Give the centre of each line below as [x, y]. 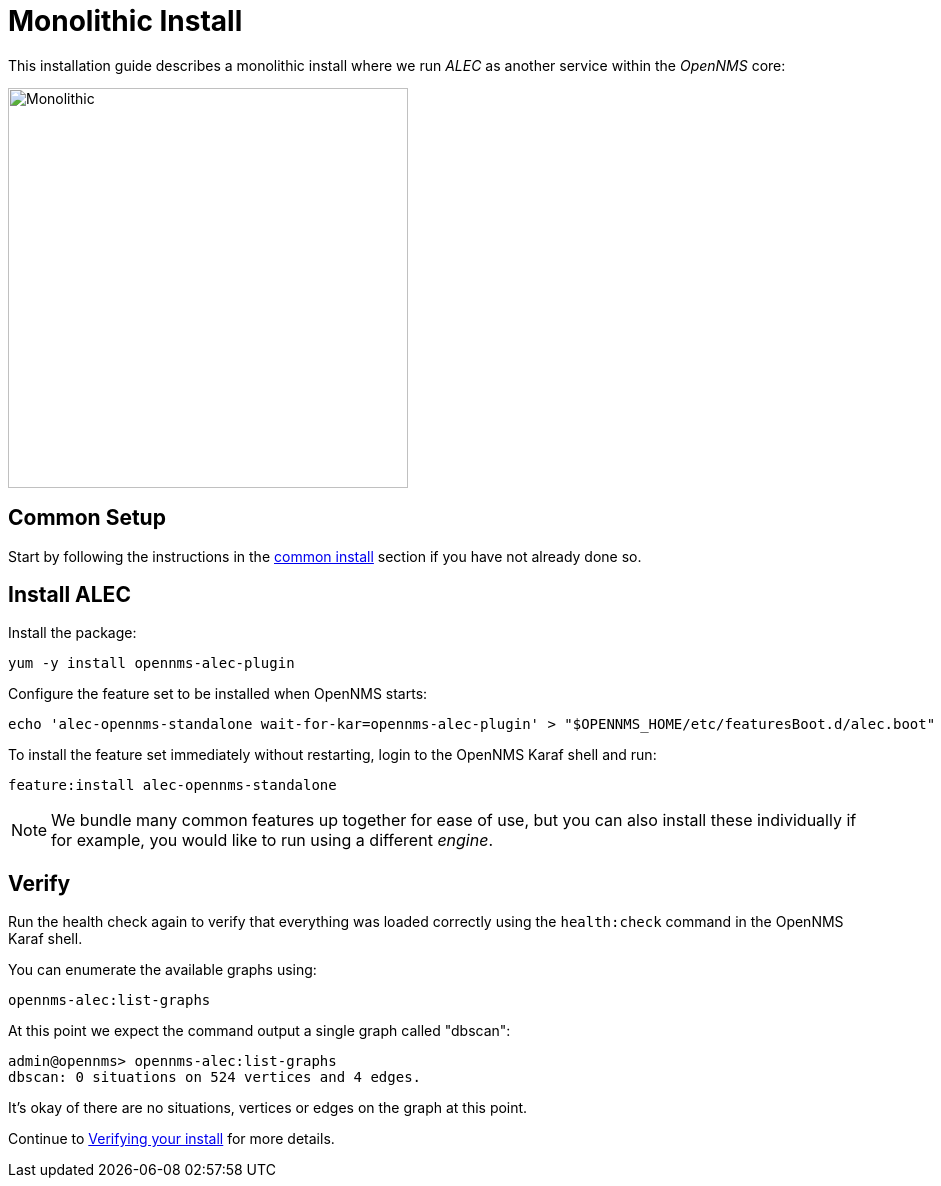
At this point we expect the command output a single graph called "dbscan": [259, 1031]
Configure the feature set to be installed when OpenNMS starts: [218, 694]
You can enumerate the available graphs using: [162, 970]
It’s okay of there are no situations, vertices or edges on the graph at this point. [268, 1108]
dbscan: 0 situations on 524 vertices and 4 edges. [215, 1077]
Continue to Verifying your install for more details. [171, 1139]
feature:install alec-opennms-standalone [172, 785]
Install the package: [72, 633]
